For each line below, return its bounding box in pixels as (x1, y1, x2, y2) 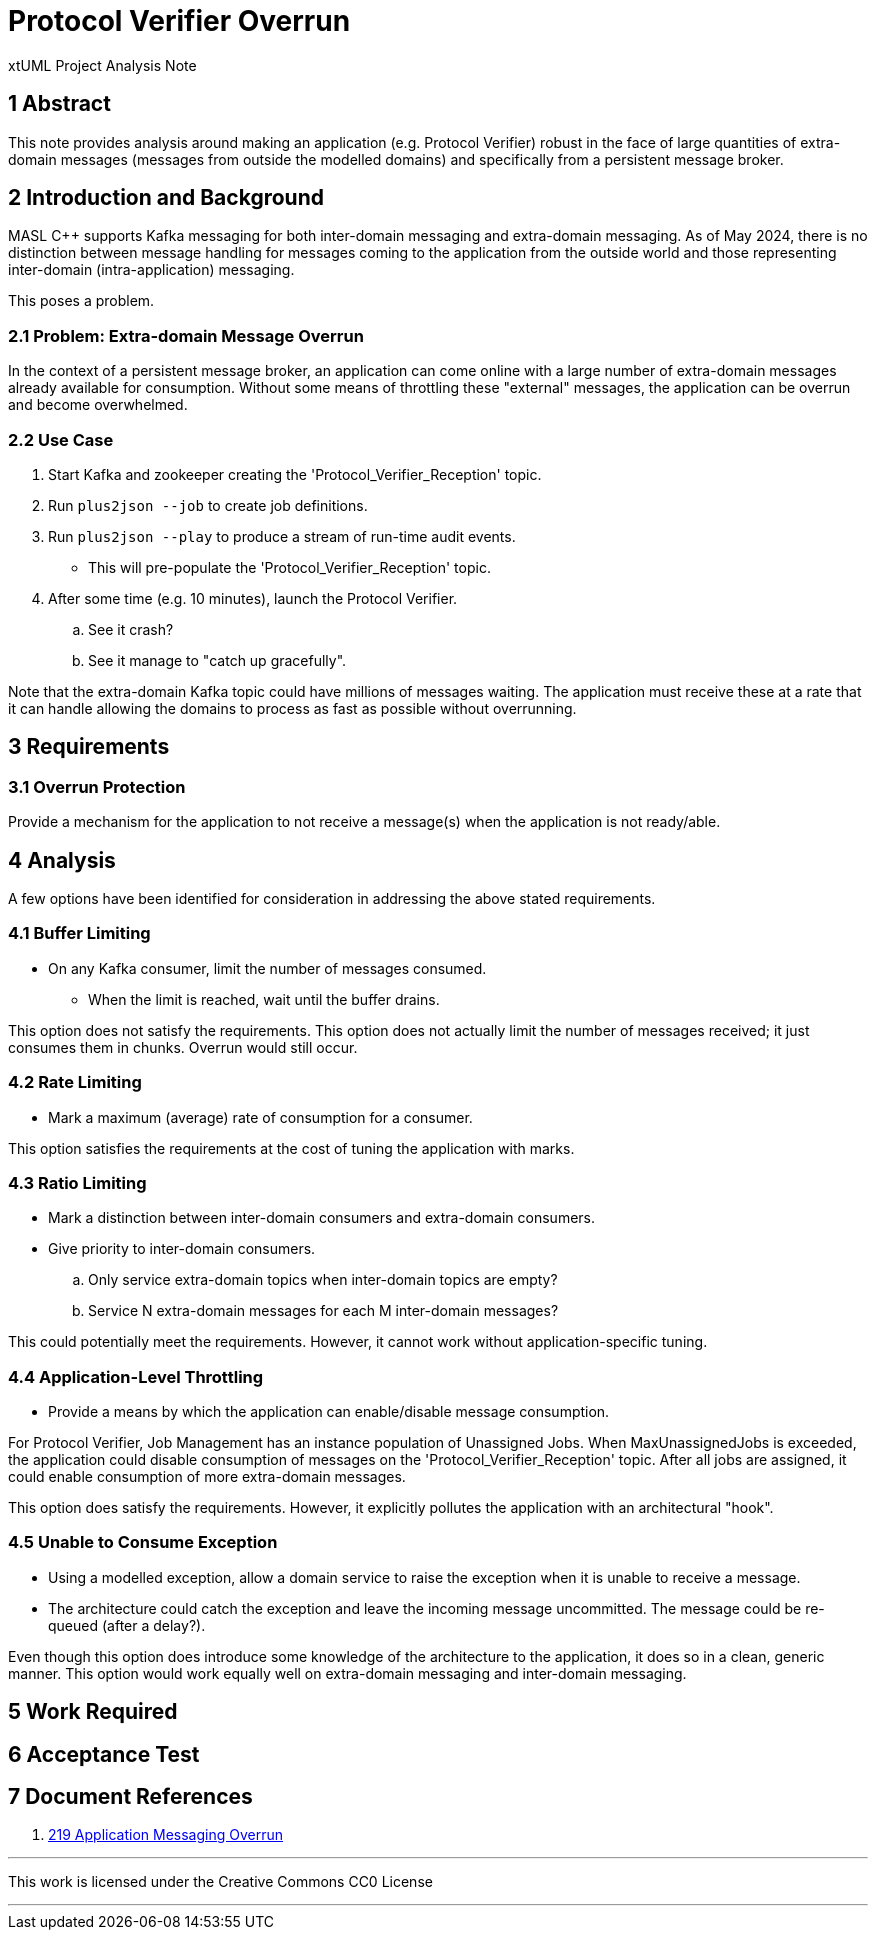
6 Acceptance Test (8, 1741, 200, 1767)
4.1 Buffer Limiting (8, 923, 151, 944)
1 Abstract (8, 91, 111, 117)
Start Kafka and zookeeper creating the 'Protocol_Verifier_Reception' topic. (48, 465, 542, 483)
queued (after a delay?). (48, 1616, 206, 1634)
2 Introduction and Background (8, 185, 324, 211)
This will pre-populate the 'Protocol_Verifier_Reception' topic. (88, 558, 491, 576)
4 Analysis (8, 847, 116, 873)
